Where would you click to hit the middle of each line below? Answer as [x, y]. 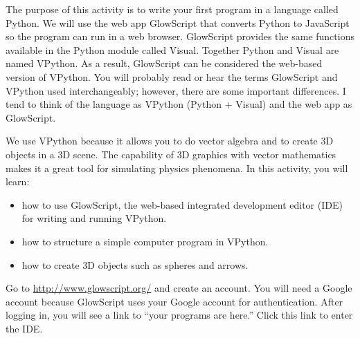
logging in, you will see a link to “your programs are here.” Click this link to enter [179, 315]
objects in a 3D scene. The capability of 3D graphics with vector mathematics [171, 154]
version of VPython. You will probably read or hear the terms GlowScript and [172, 76]
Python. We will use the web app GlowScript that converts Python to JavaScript [178, 22]
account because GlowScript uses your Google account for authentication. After [174, 301]
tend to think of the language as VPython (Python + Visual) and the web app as [179, 104]
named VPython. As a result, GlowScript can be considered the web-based [164, 63]
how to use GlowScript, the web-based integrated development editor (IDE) [182, 204]
